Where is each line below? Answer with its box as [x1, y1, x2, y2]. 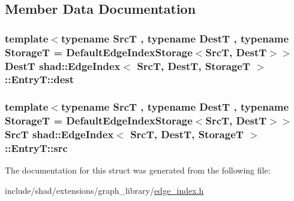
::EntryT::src [5, 141, 68, 156]
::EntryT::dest [5, 72, 74, 87]
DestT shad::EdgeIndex [5, 58, 121, 73]
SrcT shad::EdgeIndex [5, 127, 114, 142]
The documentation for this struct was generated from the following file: [5, 164, 271, 176]
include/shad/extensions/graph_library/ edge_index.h [5, 184, 204, 196]
